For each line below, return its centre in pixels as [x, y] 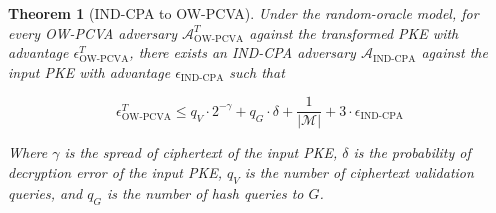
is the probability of [412, 152]
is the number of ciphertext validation [359, 172]
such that [257, 71]
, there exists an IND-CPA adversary [242, 52]
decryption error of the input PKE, [115, 172]
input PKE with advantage [89, 71]
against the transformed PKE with [354, 32]
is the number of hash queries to [205, 192]
